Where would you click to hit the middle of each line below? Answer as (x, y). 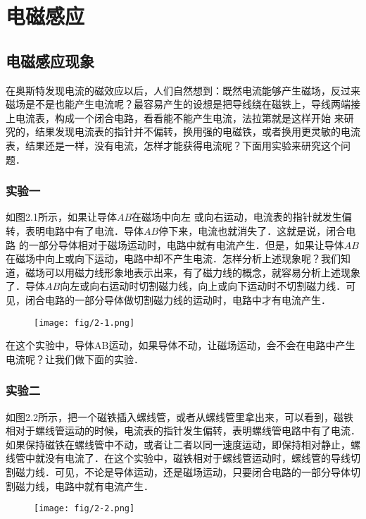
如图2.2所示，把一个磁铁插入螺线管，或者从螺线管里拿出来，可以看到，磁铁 (179, 416)
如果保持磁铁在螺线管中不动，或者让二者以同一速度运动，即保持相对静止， (178, 444)
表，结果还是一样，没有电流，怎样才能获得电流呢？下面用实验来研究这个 (173, 145)
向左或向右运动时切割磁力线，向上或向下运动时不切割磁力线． (203, 286)
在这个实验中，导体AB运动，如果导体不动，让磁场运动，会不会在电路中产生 (181, 345)
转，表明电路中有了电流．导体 (75, 230)
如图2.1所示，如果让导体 (61, 217)
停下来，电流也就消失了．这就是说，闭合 (252, 230)
